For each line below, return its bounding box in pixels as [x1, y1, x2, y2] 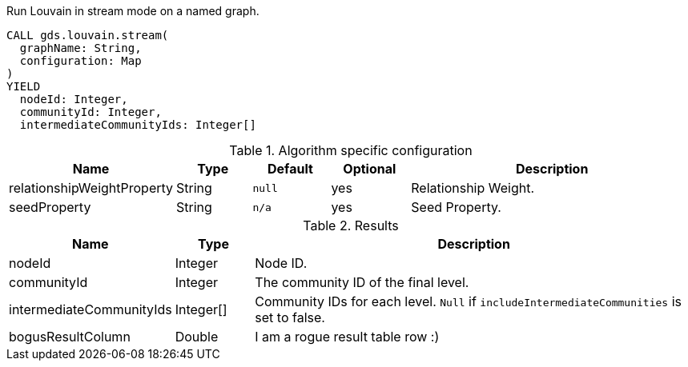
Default [267, 161, 313, 177]
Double [175, 329, 219, 345]
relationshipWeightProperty [9, 180, 174, 196]
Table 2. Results [303, 217, 399, 233]
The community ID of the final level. [255, 274, 469, 290]
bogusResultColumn [9, 329, 131, 345]
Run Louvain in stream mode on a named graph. [6, 4, 260, 18]
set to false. [255, 309, 325, 325]
